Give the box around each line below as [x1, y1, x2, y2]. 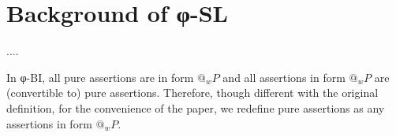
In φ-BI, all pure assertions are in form [6, 68, 194, 85]
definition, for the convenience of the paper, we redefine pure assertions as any [6, 99, 385, 116]
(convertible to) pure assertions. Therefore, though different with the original [6, 84, 379, 101]
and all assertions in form [222, 68, 346, 85]
